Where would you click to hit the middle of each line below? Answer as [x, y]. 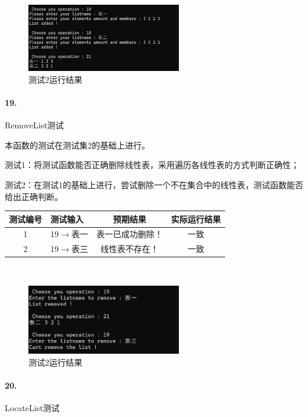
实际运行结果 [196, 219]
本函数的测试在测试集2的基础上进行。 [77, 145]
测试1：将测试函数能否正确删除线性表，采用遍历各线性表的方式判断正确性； [152, 165]
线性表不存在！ [129, 249]
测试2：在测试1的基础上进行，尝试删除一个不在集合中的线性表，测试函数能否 [154, 184]
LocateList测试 [32, 408]
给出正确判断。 [34, 196]
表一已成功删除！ [129, 234]
